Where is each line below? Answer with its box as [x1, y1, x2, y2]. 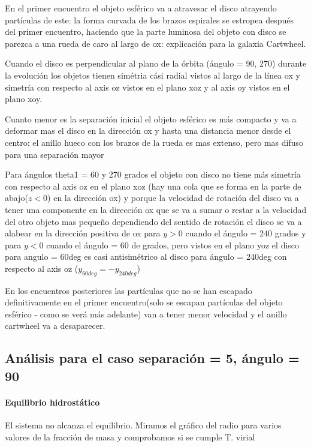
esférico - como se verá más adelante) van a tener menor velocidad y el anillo [5, 307, 287, 320]
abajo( [5, 191, 28, 204]
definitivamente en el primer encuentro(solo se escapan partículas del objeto [5, 296, 283, 308]
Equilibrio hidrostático [5, 395, 100, 408]
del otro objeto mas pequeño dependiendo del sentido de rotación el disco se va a [5, 215, 302, 227]
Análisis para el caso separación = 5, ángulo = [5, 349, 300, 367]
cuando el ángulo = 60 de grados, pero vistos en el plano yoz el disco [46, 238, 300, 251]
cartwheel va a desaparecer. [5, 319, 105, 332]
